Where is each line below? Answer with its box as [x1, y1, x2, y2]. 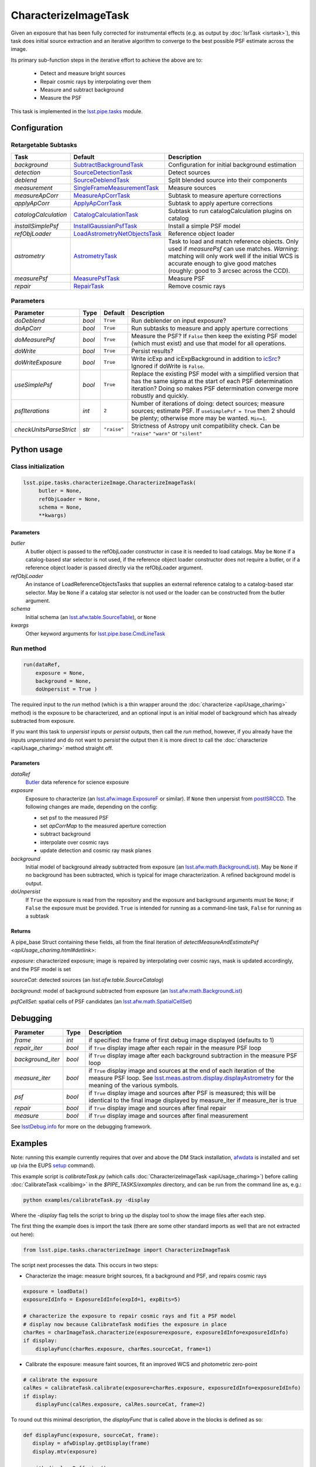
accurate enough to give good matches [168, 259, 277, 267]
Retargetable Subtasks [11, 141, 77, 149]
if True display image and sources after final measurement [88, 1111, 249, 1120]
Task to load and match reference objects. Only [168, 237, 299, 245]
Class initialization [11, 462, 64, 471]
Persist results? [131, 347, 174, 355]
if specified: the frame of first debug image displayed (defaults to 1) [88, 1036, 274, 1044]
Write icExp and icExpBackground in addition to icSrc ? [131, 354, 281, 363]
